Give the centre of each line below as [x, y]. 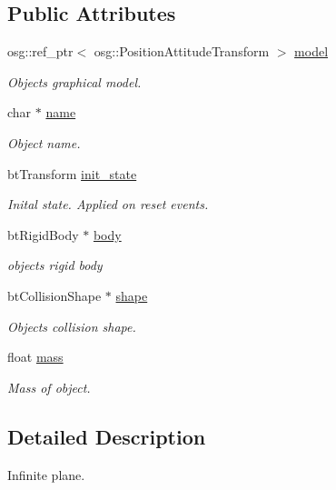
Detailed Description [107, 436]
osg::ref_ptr [40, 51]
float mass [35, 357]
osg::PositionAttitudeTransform [182, 51]
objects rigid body [55, 265]
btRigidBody [43, 234]
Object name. [44, 142]
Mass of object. [49, 387]
